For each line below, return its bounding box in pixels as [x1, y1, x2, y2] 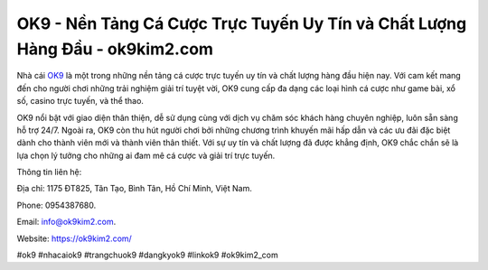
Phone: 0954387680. [16, 200, 97, 210]
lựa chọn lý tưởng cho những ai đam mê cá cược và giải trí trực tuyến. [16, 150, 276, 161]
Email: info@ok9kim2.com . [16, 217, 117, 228]
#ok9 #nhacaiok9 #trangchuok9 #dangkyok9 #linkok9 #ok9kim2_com [16, 249, 279, 261]
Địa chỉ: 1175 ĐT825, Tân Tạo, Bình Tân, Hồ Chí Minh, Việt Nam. [16, 183, 252, 194]
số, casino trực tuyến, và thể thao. [16, 96, 145, 107]
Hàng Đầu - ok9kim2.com [16, 39, 214, 59]
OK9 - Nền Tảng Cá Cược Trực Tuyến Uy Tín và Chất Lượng [16, 14, 467, 33]
